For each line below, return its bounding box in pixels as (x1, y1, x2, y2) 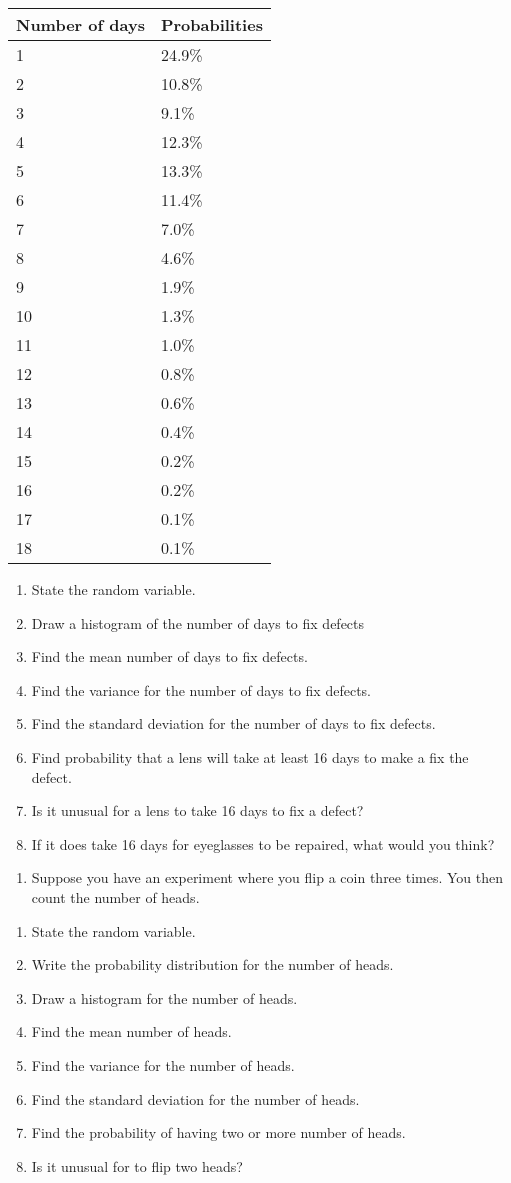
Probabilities (160, 13, 263, 36)
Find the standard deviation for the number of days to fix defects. (31, 713, 436, 734)
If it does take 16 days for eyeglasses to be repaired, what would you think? (31, 833, 495, 854)
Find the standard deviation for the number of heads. (31, 1088, 360, 1109)
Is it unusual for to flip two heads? (31, 1155, 243, 1176)
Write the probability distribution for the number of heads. (31, 954, 394, 975)
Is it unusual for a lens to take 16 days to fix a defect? (31, 800, 364, 821)
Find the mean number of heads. (31, 1021, 232, 1042)
